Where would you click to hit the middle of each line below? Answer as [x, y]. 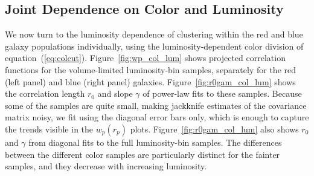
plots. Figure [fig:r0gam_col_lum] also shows [214, 129]
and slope [115, 93]
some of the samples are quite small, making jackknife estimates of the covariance [156, 105]
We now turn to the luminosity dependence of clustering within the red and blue [154, 34]
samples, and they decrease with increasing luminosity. [106, 166]
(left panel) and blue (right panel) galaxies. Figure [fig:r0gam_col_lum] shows [150, 81]
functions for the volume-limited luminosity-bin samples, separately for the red [151, 69]
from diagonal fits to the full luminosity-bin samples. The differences [155, 142]
